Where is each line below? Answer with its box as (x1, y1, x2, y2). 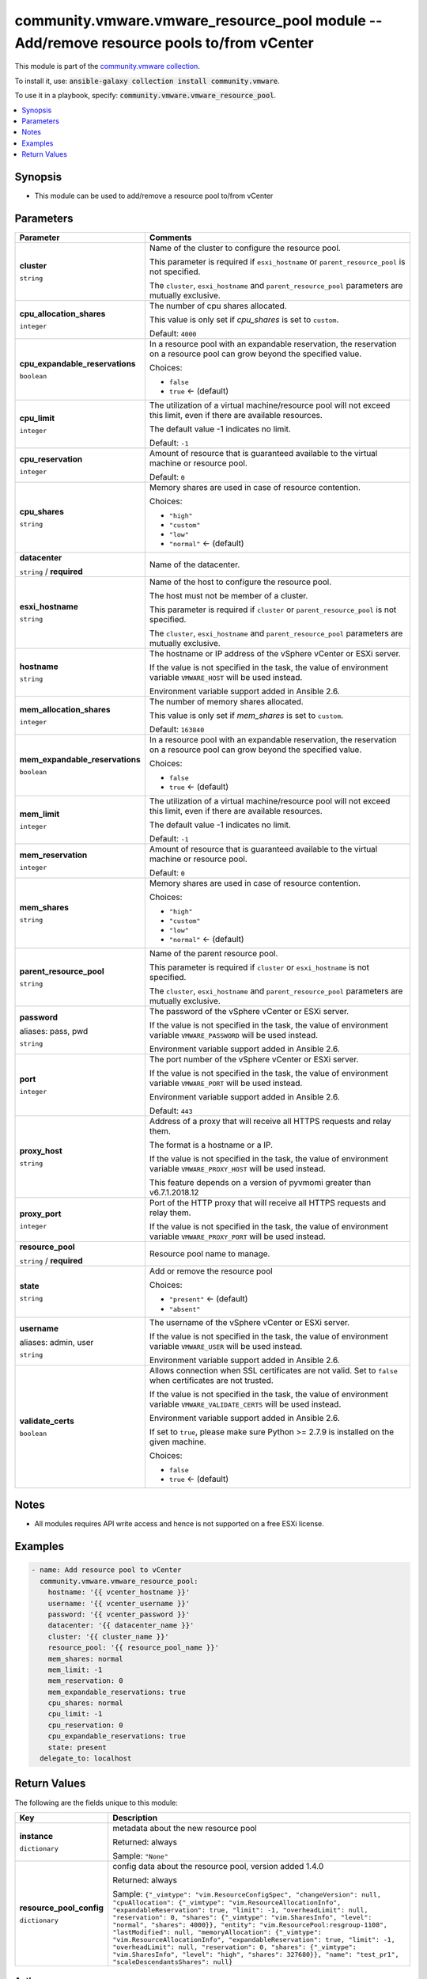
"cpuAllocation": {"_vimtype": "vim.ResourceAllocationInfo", (111, 1898, 342, 1907)
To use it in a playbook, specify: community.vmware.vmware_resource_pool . (14, 91, 277, 101)
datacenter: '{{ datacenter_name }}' (47, 1621, 195, 1630)
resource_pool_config (19, 1902, 104, 1913)
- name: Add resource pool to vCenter (31, 1566, 182, 1574)
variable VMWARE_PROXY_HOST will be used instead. (149, 1163, 326, 1174)
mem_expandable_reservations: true (47, 1687, 186, 1696)
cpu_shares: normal (47, 1699, 124, 1707)
